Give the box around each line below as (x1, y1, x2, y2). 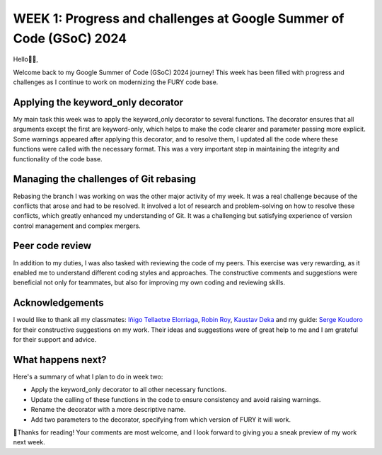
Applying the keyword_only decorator (13, 96, 184, 108)
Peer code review (13, 240, 92, 252)
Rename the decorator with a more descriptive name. (30, 405, 186, 414)
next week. (13, 438, 45, 447)
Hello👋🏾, (13, 55, 39, 64)
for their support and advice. (13, 335, 97, 344)
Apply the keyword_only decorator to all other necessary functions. (30, 386, 227, 394)
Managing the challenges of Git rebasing (13, 173, 196, 185)
